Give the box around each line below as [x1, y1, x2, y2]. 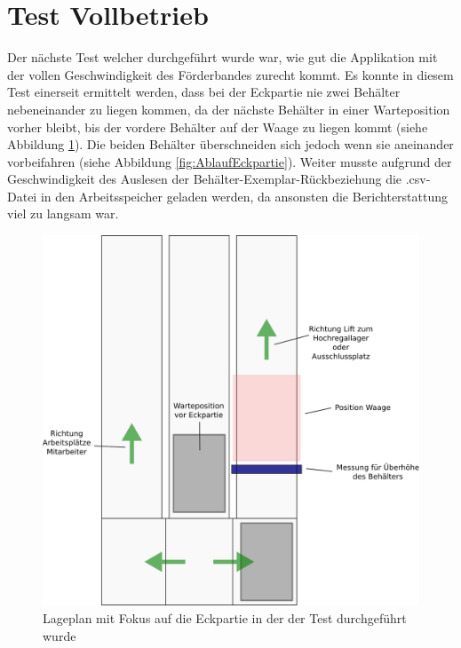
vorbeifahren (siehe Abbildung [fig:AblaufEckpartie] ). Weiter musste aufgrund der [7, 152, 452, 170]
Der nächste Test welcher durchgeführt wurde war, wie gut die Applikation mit [7, 48, 438, 67]
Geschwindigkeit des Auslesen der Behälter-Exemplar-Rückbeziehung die [7, 170, 402, 188]
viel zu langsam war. [7, 204, 119, 223]
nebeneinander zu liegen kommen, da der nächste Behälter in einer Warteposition [7, 99, 450, 118]
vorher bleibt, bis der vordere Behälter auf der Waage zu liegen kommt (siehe [7, 117, 428, 136]
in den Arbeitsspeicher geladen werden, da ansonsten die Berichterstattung [40, 186, 449, 205]
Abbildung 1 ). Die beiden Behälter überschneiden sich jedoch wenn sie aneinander [7, 135, 454, 154]
